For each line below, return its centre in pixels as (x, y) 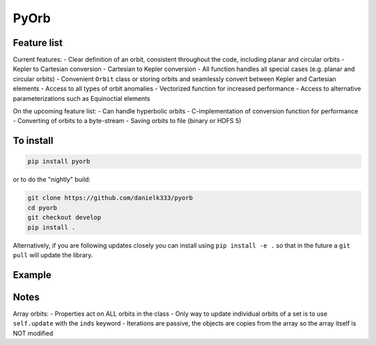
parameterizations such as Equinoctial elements (81, 98)
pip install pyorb (59, 161)
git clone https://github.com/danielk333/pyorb (110, 198)
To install (33, 141)
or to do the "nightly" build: (52, 179)
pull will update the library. (53, 255)
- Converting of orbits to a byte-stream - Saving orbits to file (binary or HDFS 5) (127, 121)
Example (32, 275)
